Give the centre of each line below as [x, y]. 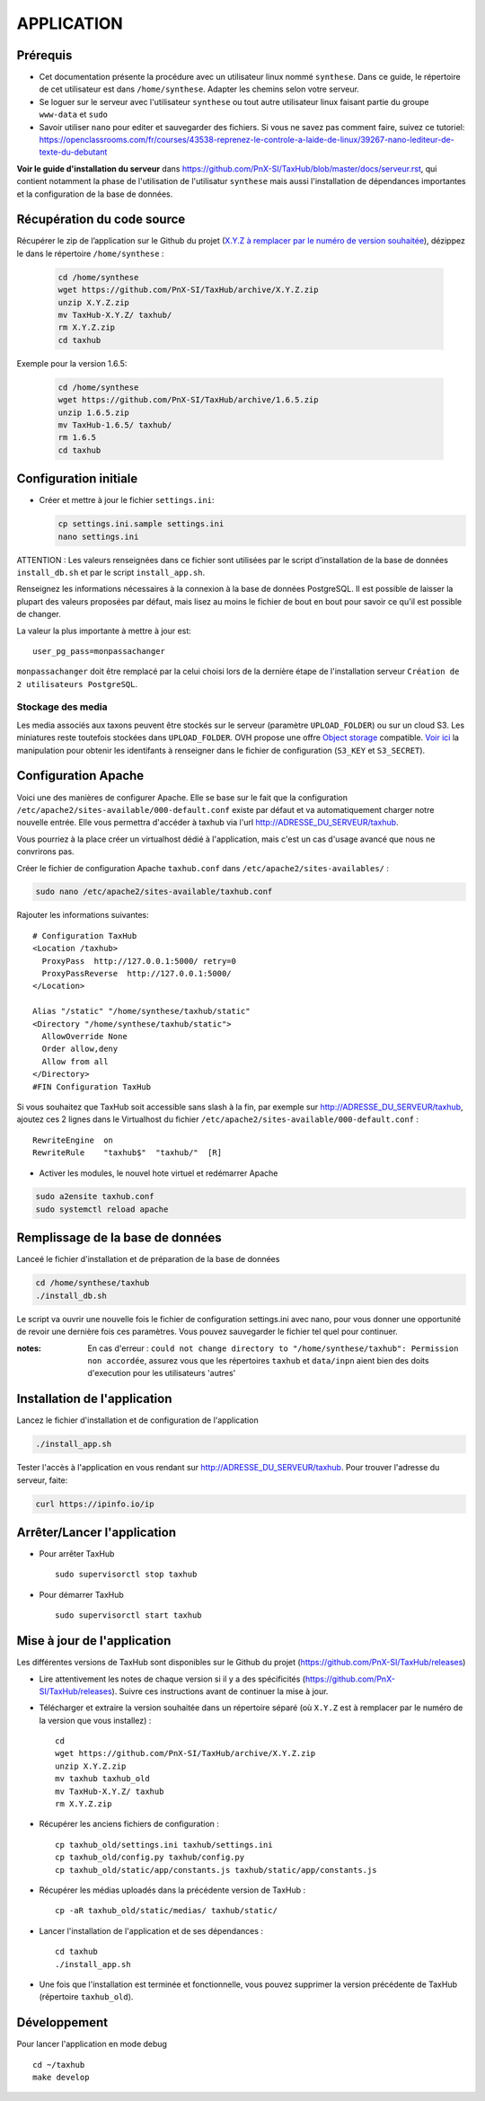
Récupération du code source [101, 220]
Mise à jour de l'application [94, 1641]
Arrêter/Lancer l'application [97, 1532]
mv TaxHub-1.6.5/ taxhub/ [115, 425]
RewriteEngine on [73, 1140]
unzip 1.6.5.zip [94, 412]
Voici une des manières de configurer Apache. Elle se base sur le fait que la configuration [182, 797]
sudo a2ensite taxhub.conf [95, 1196]
